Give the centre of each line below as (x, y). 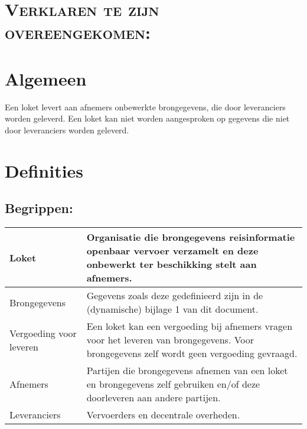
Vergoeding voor (43, 333)
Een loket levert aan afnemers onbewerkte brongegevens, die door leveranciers (145, 107)
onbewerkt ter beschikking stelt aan (172, 264)
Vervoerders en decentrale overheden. (163, 415)
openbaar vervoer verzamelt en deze (172, 251)
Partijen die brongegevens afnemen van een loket (187, 371)
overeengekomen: (78, 32)
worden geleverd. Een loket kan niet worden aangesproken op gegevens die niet (147, 118)
